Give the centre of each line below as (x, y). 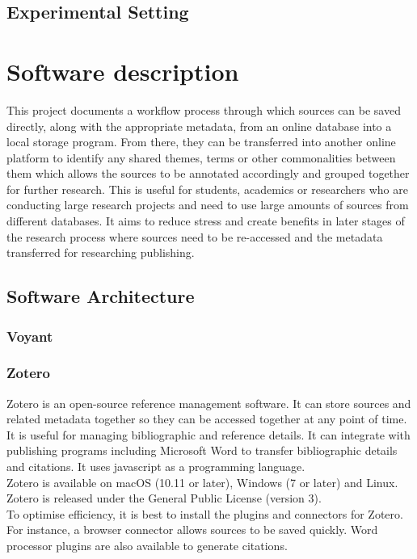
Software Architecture (101, 296)
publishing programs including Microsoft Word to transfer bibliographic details (202, 450)
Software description (123, 71)
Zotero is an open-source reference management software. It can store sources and (209, 403)
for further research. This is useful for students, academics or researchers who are (207, 189)
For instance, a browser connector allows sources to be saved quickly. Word (192, 530)
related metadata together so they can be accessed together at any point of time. (207, 419)
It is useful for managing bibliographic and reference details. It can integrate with (208, 434)
